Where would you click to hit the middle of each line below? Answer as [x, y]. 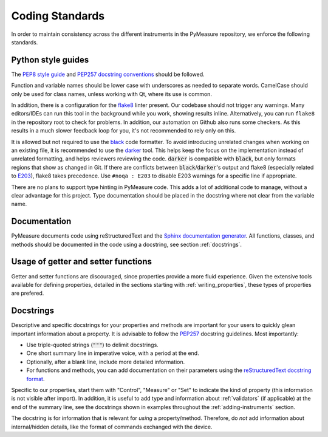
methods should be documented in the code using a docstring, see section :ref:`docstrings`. [127, 244]
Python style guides [50, 60]
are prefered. [28, 293]
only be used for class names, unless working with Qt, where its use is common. [112, 94]
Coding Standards [58, 16]
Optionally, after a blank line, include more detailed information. [106, 362]
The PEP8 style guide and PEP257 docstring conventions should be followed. [108, 74]
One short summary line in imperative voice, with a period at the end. [113, 353]
